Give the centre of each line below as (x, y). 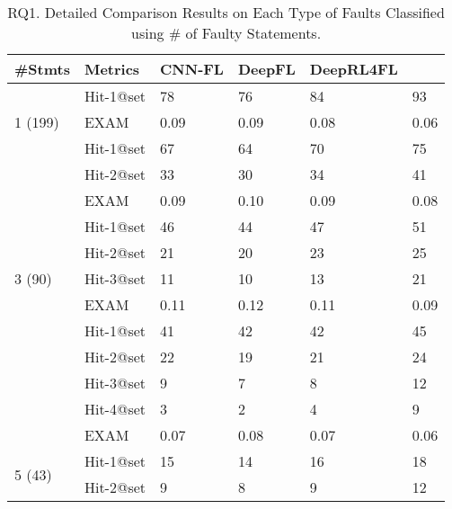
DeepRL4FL (354, 69)
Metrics (112, 69)
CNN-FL (192, 69)
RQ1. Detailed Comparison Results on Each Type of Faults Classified (226, 12)
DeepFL (266, 69)
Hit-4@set (115, 409)
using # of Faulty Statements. (226, 33)
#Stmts (42, 69)
